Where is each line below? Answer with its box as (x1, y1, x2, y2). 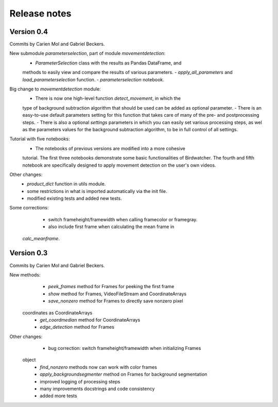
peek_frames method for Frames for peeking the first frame (48, 284, 175, 290)
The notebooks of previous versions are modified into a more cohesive (35, 145, 185, 151)
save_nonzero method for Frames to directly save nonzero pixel (48, 298, 183, 304)
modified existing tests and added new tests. (27, 196, 122, 202)
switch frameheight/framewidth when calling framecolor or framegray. (48, 216, 198, 222)
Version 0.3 (9, 249, 48, 257)
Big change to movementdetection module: (9, 86, 101, 92)
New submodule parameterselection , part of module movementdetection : (9, 50, 166, 57)
